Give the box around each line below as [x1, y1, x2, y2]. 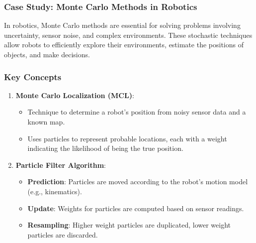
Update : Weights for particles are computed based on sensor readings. [27, 203, 244, 213]
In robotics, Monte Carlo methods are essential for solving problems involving [4, 20, 241, 30]
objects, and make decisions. [4, 49, 90, 59]
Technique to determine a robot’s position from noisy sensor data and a [27, 107, 246, 117]
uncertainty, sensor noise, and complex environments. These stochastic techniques [4, 29, 253, 40]
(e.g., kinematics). [27, 186, 82, 196]
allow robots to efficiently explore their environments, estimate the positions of [4, 39, 244, 50]
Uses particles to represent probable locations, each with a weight [27, 133, 227, 143]
